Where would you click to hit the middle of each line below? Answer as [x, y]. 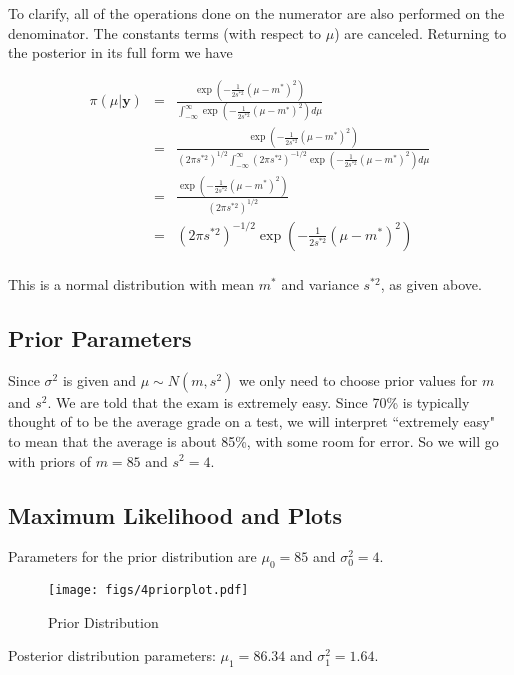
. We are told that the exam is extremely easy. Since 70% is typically [258, 401]
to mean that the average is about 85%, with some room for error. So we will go [253, 440]
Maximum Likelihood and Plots [175, 514]
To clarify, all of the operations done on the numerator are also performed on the [256, 13]
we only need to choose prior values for [358, 379]
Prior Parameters [100, 337]
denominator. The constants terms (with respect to [165, 32]
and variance [320, 283]
